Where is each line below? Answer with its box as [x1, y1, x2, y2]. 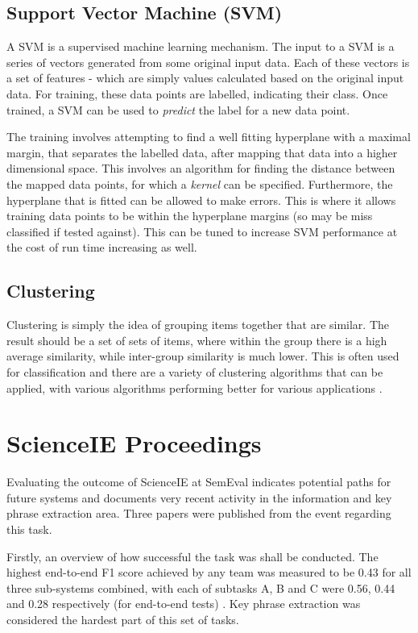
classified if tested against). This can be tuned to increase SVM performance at [6, 223, 398, 239]
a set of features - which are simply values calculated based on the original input [6, 69, 404, 86]
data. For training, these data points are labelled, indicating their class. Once [6, 85, 388, 102]
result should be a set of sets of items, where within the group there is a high [6, 331, 387, 348]
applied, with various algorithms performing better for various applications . [6, 379, 383, 396]
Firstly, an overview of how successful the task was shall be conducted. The [6, 548, 379, 564]
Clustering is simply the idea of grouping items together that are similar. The [6, 316, 390, 333]
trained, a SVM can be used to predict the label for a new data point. [6, 101, 350, 118]
